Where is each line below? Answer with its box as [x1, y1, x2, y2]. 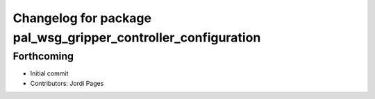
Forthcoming [12, 50, 74, 62]
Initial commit [30, 69, 69, 78]
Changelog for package [12, 10, 152, 26]
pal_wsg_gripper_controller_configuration [12, 30, 261, 45]
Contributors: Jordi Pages [30, 79, 104, 87]
